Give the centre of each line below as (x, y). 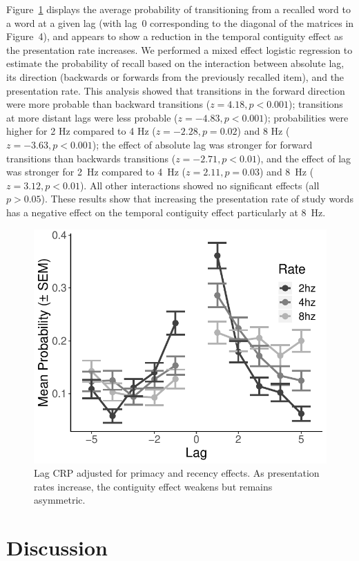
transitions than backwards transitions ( (91, 158)
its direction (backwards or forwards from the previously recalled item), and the (175, 76)
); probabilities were (306, 117)
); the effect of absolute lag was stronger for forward (202, 144)
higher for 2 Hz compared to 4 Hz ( (81, 131)
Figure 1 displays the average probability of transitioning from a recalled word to (178, 9)
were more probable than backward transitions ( (108, 104)
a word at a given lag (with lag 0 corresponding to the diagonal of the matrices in (180, 22)
